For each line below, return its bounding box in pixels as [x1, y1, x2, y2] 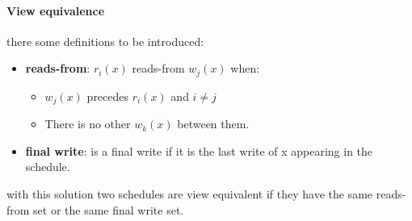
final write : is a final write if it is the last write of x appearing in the [25, 142, 373, 159]
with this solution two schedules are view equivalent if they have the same [6, 186, 373, 202]
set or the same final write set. [33, 201, 184, 218]
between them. [177, 115, 250, 132]
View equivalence [6, 2, 105, 19]
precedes [86, 87, 129, 104]
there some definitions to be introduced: [6, 32, 204, 49]
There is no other [44, 115, 131, 132]
